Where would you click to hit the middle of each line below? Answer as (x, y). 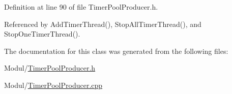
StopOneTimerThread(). (42, 34)
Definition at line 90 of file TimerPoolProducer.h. (81, 7)
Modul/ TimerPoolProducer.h (50, 68)
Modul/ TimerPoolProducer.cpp (53, 85)
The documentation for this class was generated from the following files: (116, 51)
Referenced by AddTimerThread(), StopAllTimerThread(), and (103, 24)
